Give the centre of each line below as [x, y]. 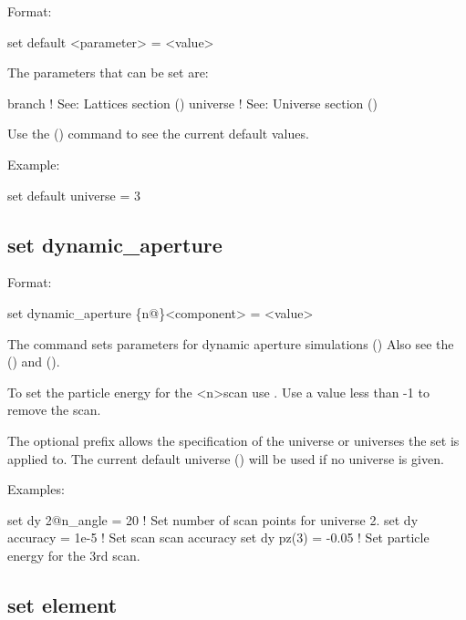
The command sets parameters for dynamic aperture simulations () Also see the [231, 343]
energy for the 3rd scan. [74, 555]
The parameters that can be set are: [108, 72]
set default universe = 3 [74, 195]
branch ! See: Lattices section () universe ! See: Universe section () [192, 103]
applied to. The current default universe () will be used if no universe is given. [226, 458]
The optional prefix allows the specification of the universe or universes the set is [233, 440]
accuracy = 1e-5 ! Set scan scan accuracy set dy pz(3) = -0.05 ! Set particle [218, 537]
